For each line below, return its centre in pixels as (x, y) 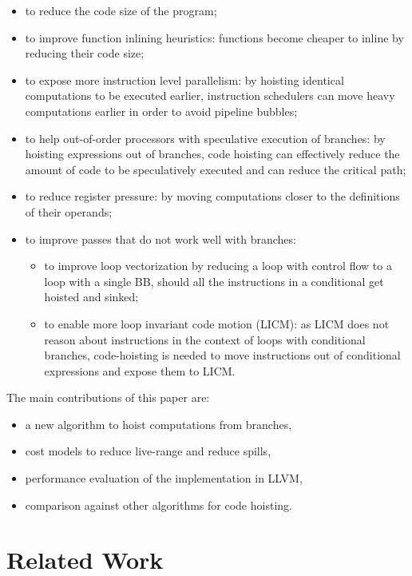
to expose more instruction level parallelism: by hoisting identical (184, 79)
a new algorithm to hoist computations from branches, (158, 424)
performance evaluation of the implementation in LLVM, (164, 478)
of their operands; (69, 211)
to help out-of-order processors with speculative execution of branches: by (205, 138)
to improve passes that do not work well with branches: (160, 238)
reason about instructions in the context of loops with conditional (205, 339)
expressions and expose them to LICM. (140, 370)
